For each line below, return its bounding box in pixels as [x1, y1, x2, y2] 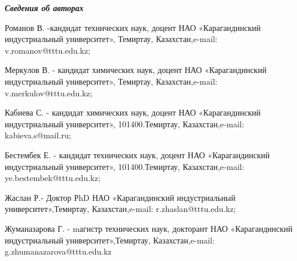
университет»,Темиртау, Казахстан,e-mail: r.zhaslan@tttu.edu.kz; [5, 203, 236, 215]
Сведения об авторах [5, 2, 84, 13]
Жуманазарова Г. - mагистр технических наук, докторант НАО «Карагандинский [5, 222, 293, 234]
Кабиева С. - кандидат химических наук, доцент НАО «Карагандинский [5, 106, 261, 119]
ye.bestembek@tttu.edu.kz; [5, 172, 101, 184]
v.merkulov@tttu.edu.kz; [5, 86, 92, 99]
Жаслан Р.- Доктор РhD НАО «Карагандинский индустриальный [5, 191, 236, 203]
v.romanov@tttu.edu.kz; [5, 44, 91, 56]
